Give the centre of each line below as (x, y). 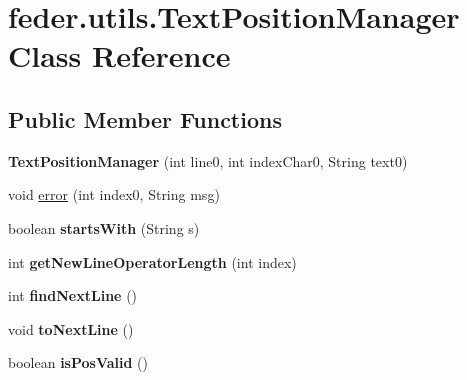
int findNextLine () (73, 295)
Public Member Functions (145, 118)
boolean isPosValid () (78, 362)
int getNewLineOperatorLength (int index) (152, 261)
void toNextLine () (71, 328)
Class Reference (119, 55)
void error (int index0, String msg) (114, 194)
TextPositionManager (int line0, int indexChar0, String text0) (208, 160)
